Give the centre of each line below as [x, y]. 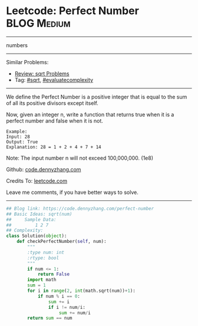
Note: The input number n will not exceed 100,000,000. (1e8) [80, 158]
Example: [17, 131]
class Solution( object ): [37, 236]
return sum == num [50, 318]
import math [42, 280]
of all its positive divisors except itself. [52, 103]
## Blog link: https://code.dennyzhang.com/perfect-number [80, 208]
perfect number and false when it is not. [55, 121]
